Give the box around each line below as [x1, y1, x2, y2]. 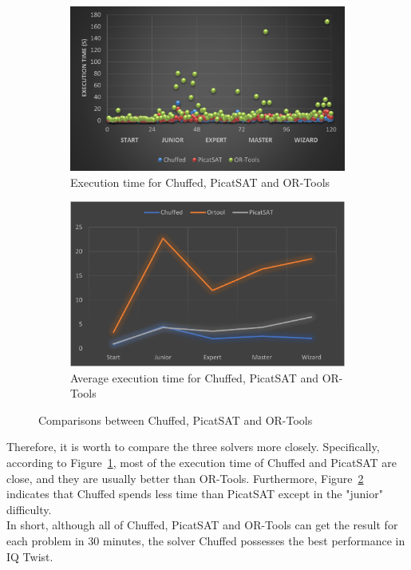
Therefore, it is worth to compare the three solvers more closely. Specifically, [6, 438, 380, 455]
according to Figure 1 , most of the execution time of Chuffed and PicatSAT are [6, 454, 397, 471]
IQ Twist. [6, 548, 53, 564]
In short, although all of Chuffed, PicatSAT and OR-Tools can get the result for [6, 517, 398, 533]
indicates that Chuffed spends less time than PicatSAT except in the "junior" [6, 485, 383, 502]
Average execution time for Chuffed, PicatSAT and [70, 369, 318, 386]
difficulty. [6, 501, 52, 517]
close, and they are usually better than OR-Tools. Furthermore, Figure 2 [6, 469, 364, 486]
